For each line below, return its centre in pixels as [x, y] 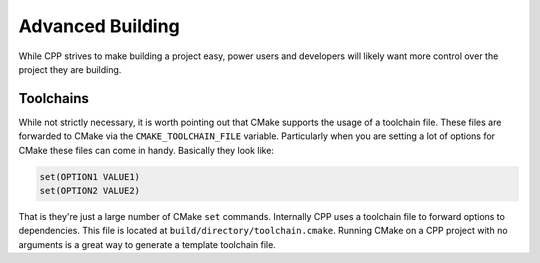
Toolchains [53, 98]
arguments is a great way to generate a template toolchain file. [147, 244]
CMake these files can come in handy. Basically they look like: [146, 150]
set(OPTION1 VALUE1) [89, 176]
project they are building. [70, 69]
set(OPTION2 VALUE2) [89, 190]
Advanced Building [99, 26]
